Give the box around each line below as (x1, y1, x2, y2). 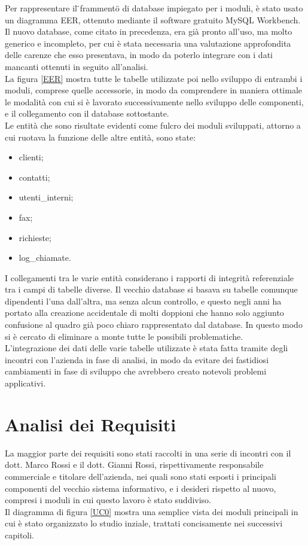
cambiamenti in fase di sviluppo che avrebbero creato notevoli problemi (5, 365, 267, 377)
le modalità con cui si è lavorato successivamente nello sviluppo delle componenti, (5, 95, 304, 108)
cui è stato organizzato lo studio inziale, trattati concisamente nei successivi (5, 517, 283, 529)
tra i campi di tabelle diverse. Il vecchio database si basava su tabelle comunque (5, 283, 298, 296)
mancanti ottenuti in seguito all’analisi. (5, 60, 148, 72)
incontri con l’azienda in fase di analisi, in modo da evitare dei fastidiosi (5, 353, 269, 366)
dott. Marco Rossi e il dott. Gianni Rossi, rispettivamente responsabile (5, 458, 264, 471)
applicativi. (5, 377, 46, 389)
